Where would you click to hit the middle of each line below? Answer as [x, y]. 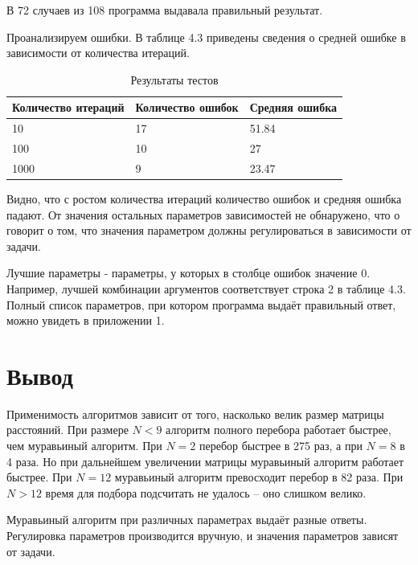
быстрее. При [39, 477]
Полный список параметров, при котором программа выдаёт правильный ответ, [201, 304]
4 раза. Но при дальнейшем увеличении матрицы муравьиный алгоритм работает [205, 461]
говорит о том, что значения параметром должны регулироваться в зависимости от [209, 230]
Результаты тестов [174, 79]
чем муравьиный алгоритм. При [84, 446]
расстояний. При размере [68, 430]
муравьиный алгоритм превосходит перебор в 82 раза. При [259, 477]
